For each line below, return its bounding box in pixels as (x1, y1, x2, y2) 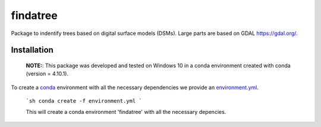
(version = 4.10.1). (26, 70, 68, 77)
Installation (11, 45, 53, 55)
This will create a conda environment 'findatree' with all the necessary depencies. (26, 108, 226, 115)
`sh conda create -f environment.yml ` (26, 98, 142, 104)
